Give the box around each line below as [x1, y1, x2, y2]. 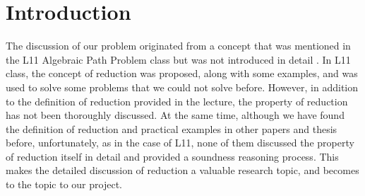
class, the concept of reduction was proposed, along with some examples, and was [6, 66, 358, 81]
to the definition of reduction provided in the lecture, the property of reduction [6, 93, 348, 108]
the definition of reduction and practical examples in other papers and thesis [6, 121, 337, 136]
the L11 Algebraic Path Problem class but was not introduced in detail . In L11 [6, 52, 351, 67]
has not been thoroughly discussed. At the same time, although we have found [6, 108, 345, 122]
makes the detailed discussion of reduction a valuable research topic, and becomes [6, 163, 359, 178]
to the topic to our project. [6, 177, 122, 192]
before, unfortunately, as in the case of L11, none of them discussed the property [6, 135, 354, 150]
